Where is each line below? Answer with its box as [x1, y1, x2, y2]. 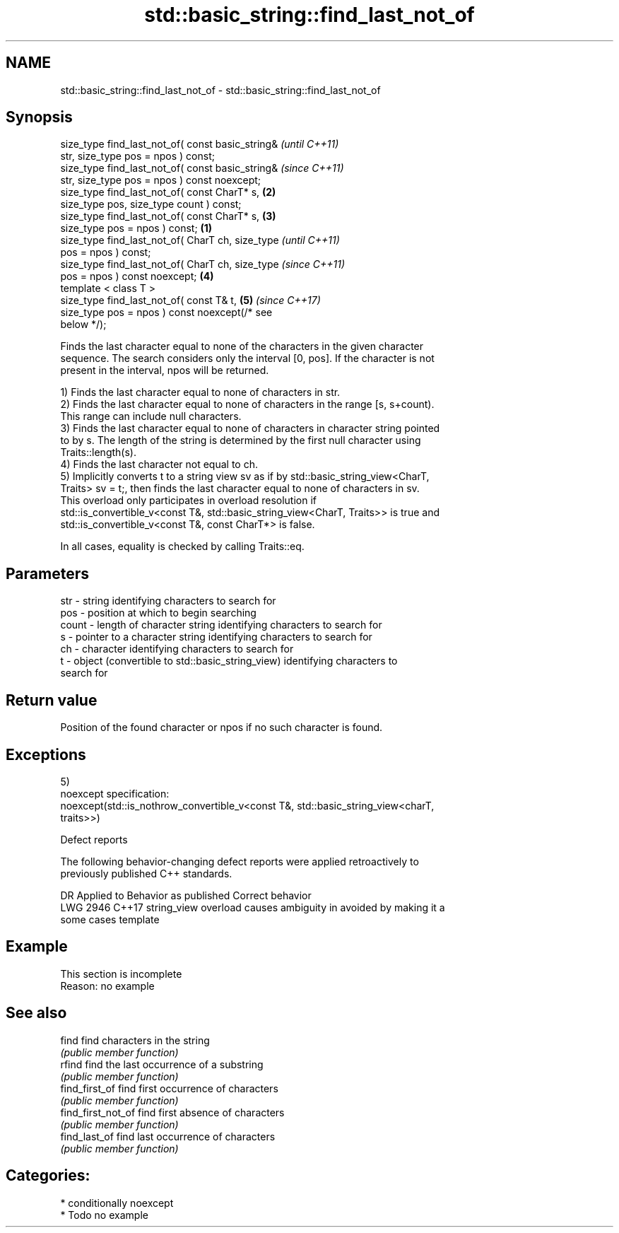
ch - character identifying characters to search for [60, 643, 294, 655]
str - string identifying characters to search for [60, 595, 276, 607]
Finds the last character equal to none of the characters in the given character [60, 340, 424, 353]
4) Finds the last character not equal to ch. [60, 458, 258, 471]
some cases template [60, 913, 160, 925]
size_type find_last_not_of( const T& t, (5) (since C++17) [60, 294, 321, 307]
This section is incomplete [60, 967, 182, 980]
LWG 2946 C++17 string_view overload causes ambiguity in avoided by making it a [60, 901, 445, 913]
